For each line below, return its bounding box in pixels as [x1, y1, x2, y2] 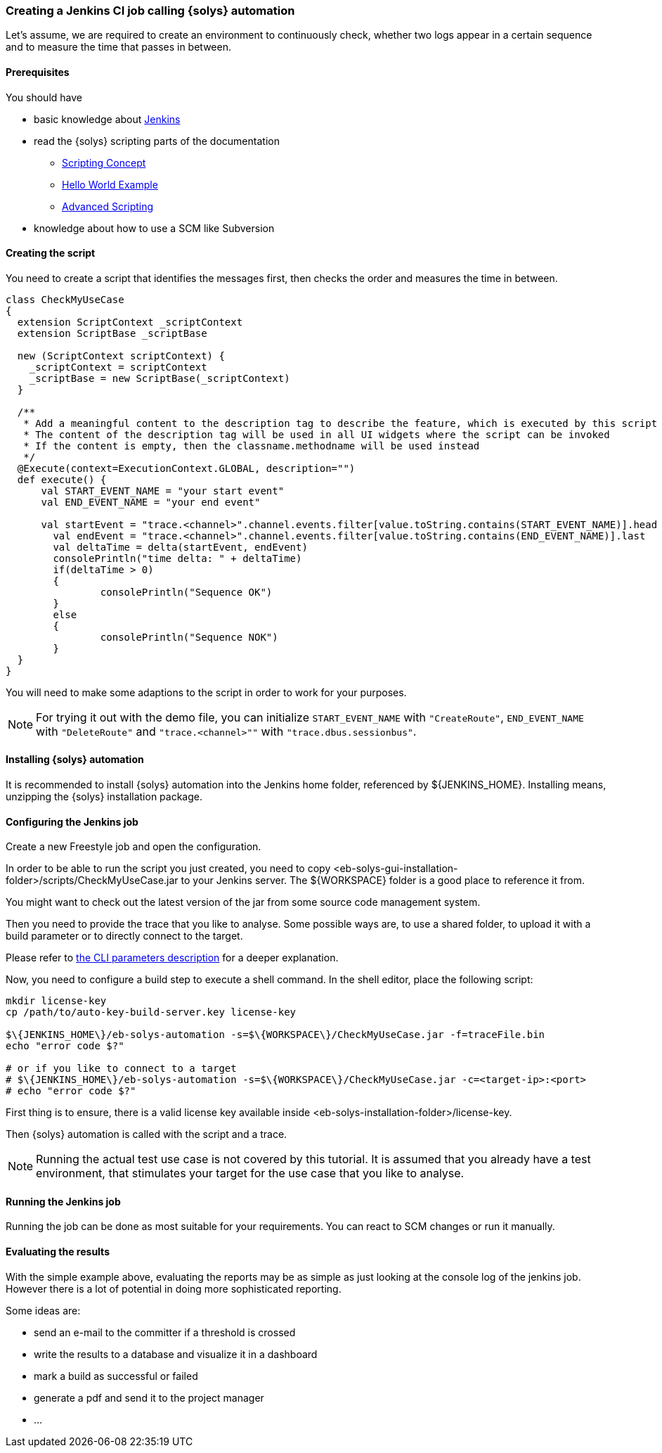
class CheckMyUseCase [6, 293, 124, 305]
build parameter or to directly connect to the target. [6, 930, 243, 942]
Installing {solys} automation [6, 753, 144, 766]
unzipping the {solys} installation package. [6, 790, 203, 803]
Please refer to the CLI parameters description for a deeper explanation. [6, 952, 339, 964]
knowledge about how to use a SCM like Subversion [34, 222, 275, 234]
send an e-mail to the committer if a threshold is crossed [34, 1326, 296, 1338]
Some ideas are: [6, 1304, 81, 1317]
